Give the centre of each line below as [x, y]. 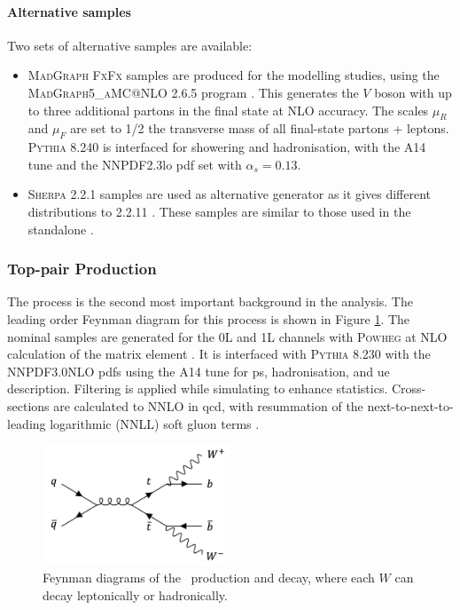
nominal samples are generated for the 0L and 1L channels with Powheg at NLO [227, 336]
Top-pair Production [82, 269]
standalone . [61, 229]
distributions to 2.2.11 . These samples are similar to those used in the [219, 211]
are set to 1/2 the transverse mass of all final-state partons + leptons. [260, 128]
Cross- [409, 388]
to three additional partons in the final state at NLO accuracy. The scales [228, 110]
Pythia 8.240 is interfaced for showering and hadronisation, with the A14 [227, 147]
